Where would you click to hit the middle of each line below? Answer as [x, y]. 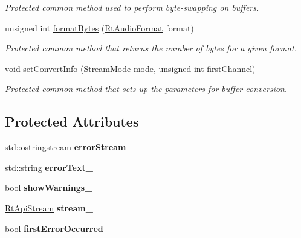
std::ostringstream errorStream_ [69, 147]
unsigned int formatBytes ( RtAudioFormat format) [99, 28]
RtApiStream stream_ [49, 207]
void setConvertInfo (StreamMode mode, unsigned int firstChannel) [130, 68]
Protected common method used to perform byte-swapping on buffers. [132, 7]
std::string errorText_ [49, 167]
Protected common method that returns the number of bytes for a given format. [151, 48]
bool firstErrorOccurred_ [58, 228]
